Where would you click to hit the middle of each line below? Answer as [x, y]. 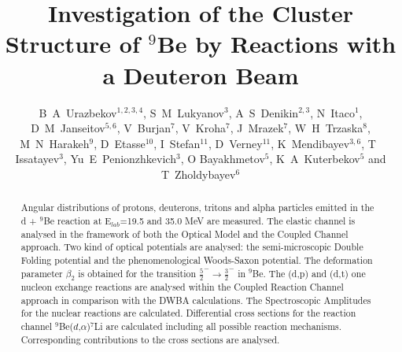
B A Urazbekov [78, 112]
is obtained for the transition [137, 273]
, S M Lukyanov [184, 112]
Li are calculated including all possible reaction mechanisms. [218, 326]
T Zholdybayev [198, 174]
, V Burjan [144, 128]
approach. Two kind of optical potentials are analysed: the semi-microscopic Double [192, 247]
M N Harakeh [55, 143]
